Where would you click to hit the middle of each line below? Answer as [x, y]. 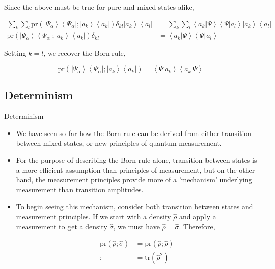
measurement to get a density [61, 226]
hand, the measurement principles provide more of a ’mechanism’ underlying [134, 180]
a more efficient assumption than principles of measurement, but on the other [135, 170]
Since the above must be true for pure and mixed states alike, [99, 7]
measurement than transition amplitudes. [80, 189]
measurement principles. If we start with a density [93, 216]
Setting [15, 53]
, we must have [136, 226]
